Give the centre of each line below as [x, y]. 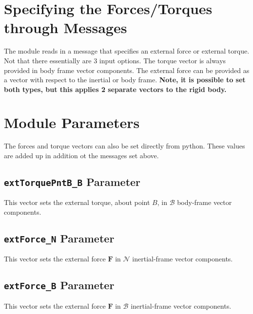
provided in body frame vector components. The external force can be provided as [127, 70]
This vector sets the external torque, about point [77, 202]
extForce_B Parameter [59, 285]
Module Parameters [72, 122]
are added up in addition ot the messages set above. [81, 155]
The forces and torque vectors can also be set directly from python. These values [125, 146]
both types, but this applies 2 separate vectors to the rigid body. [115, 89]
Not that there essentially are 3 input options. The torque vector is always [115, 60]
